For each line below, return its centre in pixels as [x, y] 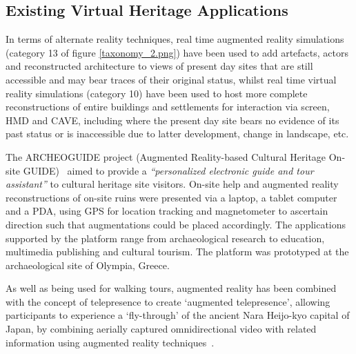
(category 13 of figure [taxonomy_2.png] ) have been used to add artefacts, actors [177, 52]
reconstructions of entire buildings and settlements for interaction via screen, [168, 107]
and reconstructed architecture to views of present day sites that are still [159, 66]
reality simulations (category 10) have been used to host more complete [157, 93]
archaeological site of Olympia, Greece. [88, 265]
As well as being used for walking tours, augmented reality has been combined [171, 288]
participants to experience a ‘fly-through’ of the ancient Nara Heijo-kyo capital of [178, 315]
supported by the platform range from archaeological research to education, [165, 238]
